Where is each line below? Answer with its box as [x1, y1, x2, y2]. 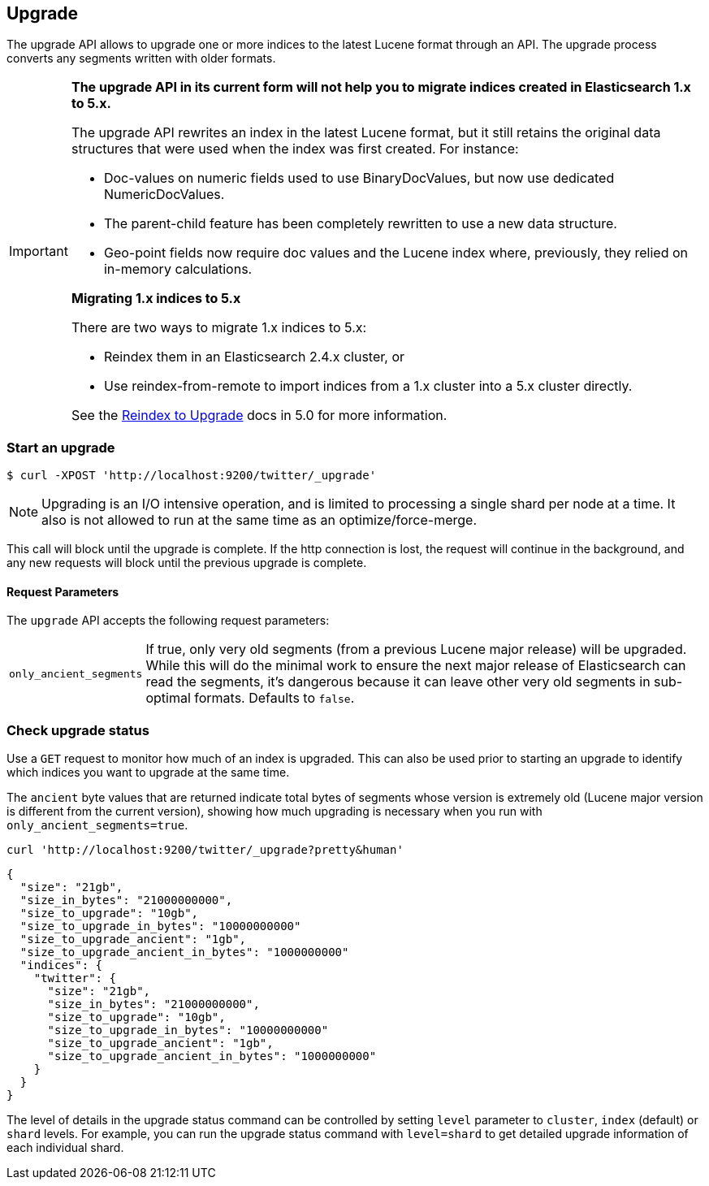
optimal [145, 690, 191, 707]
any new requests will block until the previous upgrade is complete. [6, 556, 367, 570]
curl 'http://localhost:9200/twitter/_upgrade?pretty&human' [6, 843, 404, 857]
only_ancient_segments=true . [6, 818, 188, 833]
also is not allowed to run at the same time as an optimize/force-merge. [41, 512, 478, 529]
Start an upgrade [6, 439, 115, 456]
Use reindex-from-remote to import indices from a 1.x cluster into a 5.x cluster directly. [103, 378, 633, 395]
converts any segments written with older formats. [6, 51, 276, 66]
